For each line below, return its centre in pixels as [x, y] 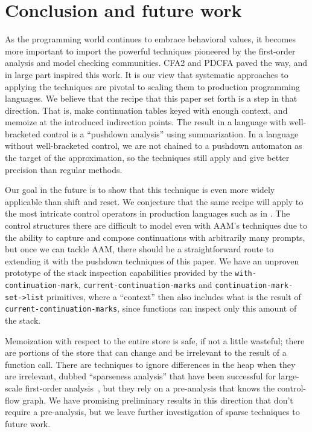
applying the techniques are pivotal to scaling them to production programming [152, 86]
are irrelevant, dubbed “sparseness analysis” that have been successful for [140, 376]
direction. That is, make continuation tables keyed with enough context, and [146, 110]
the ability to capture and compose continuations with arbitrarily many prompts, [155, 237]
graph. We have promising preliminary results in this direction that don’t [158, 400]
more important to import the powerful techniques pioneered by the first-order [150, 51]
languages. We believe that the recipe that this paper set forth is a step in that [151, 98]
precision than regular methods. [64, 169]
